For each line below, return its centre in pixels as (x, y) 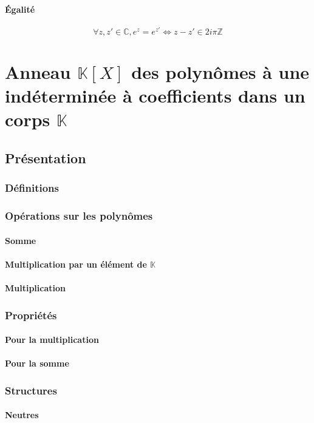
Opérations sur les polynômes (79, 216)
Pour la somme (37, 363)
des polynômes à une (220, 72)
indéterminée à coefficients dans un (155, 96)
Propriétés (31, 315)
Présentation (46, 158)
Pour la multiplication (52, 340)
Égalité (20, 9)
